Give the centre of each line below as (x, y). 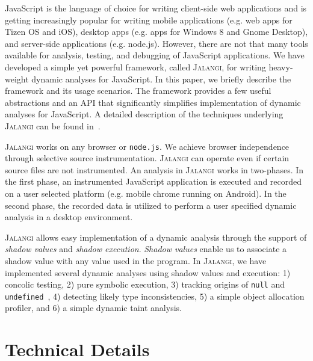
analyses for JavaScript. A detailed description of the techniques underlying (144, 114)
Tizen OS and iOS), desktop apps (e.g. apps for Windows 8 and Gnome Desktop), (156, 32)
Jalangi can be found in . (53, 125)
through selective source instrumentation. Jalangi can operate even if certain (147, 158)
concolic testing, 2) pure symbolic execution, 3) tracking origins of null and (145, 284)
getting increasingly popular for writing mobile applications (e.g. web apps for (149, 20)
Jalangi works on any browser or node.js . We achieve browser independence (147, 146)
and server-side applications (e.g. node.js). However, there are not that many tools (156, 43)
